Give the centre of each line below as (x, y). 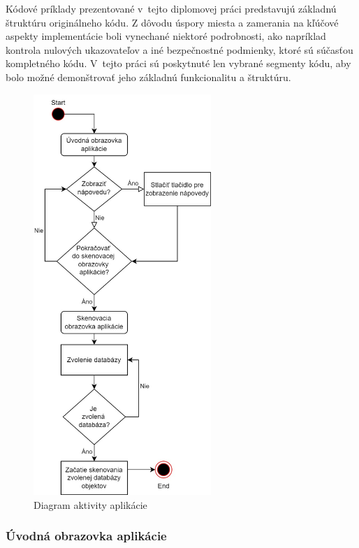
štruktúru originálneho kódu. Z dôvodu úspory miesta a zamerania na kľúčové (172, 22)
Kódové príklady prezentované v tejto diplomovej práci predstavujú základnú (171, 8)
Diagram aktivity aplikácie (90, 504)
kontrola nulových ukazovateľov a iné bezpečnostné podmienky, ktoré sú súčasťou (179, 49)
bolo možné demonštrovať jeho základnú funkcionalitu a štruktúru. (148, 77)
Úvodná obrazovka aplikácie (86, 536)
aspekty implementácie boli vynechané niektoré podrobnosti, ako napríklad (166, 36)
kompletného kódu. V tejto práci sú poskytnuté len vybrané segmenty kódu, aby (178, 63)
